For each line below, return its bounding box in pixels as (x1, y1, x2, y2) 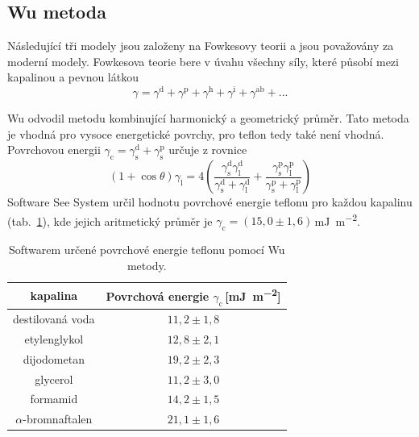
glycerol (35, 370, 73, 387)
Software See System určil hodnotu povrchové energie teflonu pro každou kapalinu (7, 194, 413, 210)
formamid (30, 390, 78, 407)
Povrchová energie (106, 287, 209, 304)
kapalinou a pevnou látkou (7, 69, 139, 85)
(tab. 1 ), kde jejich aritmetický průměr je (7, 212, 213, 229)
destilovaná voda (13, 310, 95, 327)
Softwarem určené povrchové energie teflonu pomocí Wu (8, 241, 285, 258)
